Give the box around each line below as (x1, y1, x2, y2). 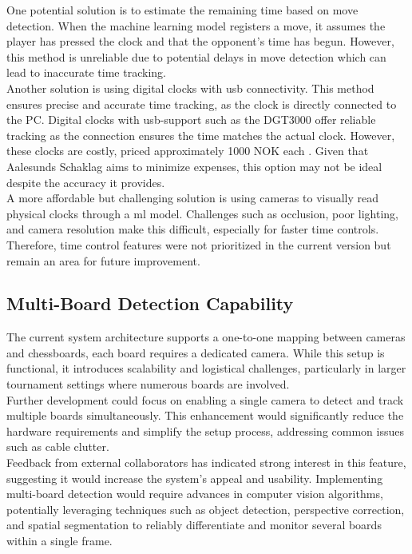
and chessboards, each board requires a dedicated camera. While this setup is (6, 344, 385, 361)
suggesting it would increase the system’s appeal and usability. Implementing (6, 469, 383, 486)
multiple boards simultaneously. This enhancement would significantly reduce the (6, 407, 404, 424)
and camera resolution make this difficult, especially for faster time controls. (6, 221, 379, 237)
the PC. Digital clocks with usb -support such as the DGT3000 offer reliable (6, 111, 376, 128)
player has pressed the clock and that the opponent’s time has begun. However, (6, 33, 394, 50)
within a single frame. (6, 532, 113, 549)
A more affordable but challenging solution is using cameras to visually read (6, 189, 379, 206)
